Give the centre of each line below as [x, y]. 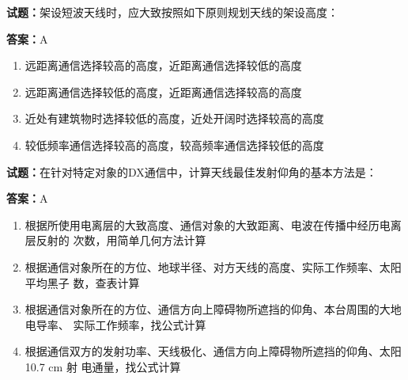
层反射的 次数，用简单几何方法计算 [115, 240]
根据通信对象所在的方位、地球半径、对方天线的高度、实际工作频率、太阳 [213, 266]
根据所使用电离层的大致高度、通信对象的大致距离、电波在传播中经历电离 [213, 224]
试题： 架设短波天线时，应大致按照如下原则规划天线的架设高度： [172, 12]
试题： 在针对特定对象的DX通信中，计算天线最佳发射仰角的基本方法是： [192, 171]
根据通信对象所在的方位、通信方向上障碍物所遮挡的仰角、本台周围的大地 [213, 309]
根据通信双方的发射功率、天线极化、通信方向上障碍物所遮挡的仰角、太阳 [213, 351]
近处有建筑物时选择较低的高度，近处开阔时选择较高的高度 [174, 118]
